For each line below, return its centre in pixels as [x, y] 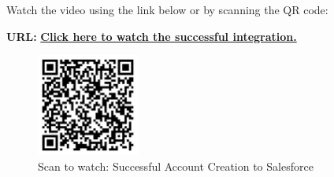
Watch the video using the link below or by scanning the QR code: [167, 9]
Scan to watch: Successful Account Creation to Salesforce [176, 166]
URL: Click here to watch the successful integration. [152, 36]
